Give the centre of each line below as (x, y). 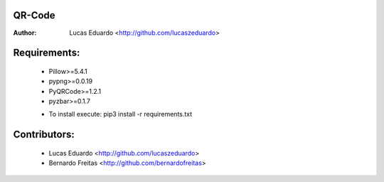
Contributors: (44, 135)
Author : (25, 33)
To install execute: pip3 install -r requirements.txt (121, 114)
